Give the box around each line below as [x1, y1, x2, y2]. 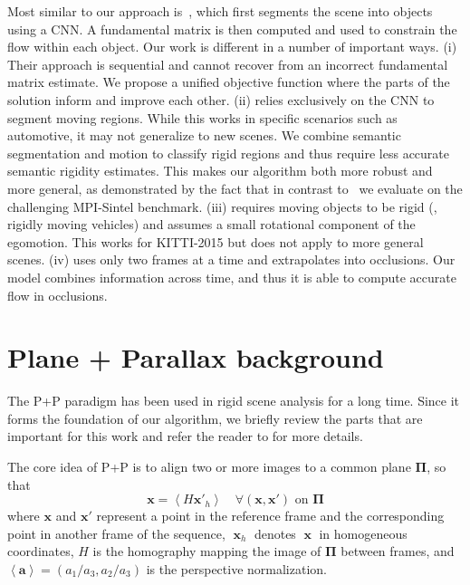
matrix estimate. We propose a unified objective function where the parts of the [7, 72, 450, 91]
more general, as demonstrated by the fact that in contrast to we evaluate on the [7, 178, 463, 197]
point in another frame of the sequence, [7, 523, 225, 542]
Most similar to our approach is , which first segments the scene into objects [7, 2, 433, 20]
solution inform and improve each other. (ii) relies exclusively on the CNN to [7, 90, 435, 109]
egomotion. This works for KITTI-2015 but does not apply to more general [7, 232, 424, 251]
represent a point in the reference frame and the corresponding [96, 506, 445, 525]
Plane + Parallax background [7, 339, 384, 376]
